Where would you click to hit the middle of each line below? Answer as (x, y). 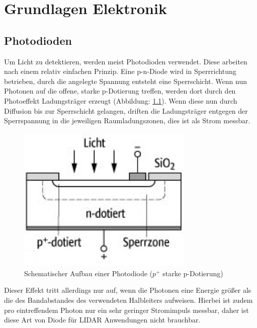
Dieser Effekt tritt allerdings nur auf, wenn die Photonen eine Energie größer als (128, 290)
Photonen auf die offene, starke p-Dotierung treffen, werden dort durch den (120, 91)
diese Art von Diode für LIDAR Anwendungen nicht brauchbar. (102, 320)
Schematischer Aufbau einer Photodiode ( (89, 273)
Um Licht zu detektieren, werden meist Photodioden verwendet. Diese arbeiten (126, 61)
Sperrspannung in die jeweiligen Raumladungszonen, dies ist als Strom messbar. (127, 120)
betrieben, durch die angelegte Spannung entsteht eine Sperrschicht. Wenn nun (125, 81)
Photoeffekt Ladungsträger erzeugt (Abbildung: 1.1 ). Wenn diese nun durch (121, 100)
